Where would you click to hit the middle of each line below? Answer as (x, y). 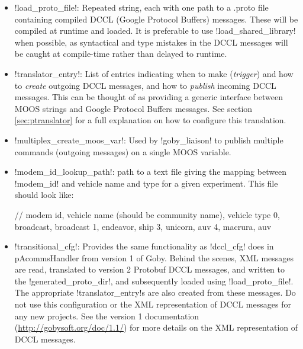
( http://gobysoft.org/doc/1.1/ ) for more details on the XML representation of (156, 327)
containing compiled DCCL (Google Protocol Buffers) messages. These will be (156, 19)
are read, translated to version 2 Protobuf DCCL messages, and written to (149, 269)
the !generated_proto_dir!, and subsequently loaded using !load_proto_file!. (154, 281)
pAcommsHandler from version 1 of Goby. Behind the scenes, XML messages (154, 257)
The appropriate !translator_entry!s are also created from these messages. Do (155, 292)
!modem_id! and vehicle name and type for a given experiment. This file (146, 183)
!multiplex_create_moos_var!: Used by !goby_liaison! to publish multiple (149, 140)
